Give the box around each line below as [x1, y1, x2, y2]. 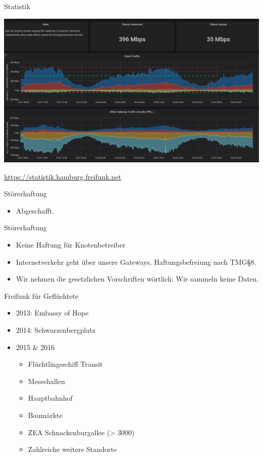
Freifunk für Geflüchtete [4, 290, 79, 301]
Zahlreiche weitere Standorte [28, 444, 117, 454]
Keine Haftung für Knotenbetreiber [16, 239, 126, 250]
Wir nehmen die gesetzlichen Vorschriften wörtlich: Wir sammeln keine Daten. [16, 273, 259, 284]
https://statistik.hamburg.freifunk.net [4, 171, 121, 182]
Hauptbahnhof [28, 393, 73, 403]
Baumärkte [28, 410, 63, 420]
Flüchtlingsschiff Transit [28, 359, 103, 369]
